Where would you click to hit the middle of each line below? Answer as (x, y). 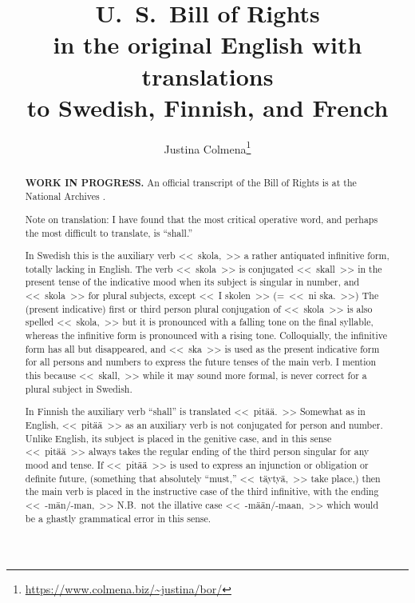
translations (207, 76)
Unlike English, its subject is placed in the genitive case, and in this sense (178, 438)
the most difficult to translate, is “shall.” (109, 232)
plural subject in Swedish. (79, 388)
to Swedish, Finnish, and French (207, 107)
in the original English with (207, 44)
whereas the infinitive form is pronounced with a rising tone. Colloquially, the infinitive (206, 335)
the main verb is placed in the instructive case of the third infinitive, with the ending (202, 491)
